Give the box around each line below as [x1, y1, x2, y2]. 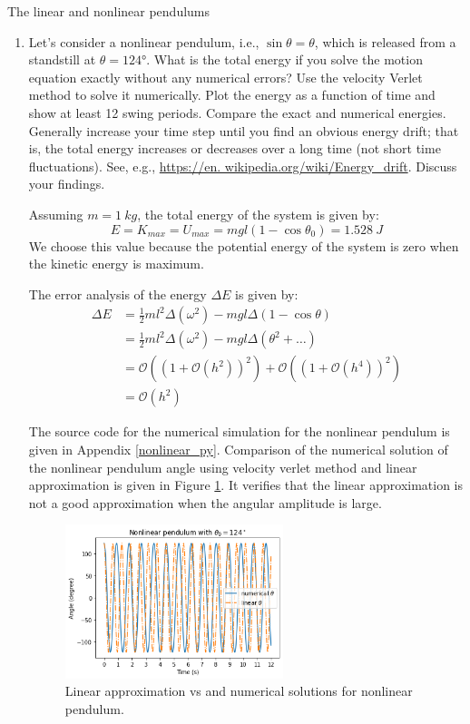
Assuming [28, 204, 83, 223]
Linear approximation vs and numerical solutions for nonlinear [64, 681, 413, 700]
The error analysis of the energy [28, 284, 207, 303]
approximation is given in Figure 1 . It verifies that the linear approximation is [28, 475, 464, 494]
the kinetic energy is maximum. [28, 254, 204, 273]
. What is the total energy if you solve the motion [146, 50, 423, 69]
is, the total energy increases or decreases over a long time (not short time [28, 139, 441, 158]
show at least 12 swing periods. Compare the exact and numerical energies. [28, 103, 446, 122]
